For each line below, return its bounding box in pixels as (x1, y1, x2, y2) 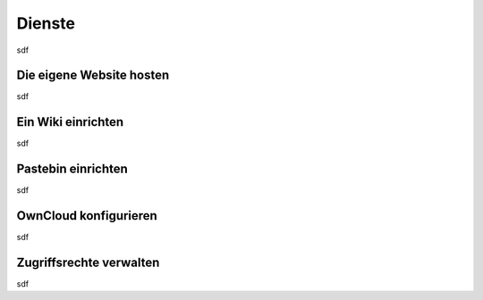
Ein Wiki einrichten (16, 114, 124, 129)
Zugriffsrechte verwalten (16, 254, 160, 270)
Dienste (16, 13, 76, 33)
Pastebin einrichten (16, 162, 129, 177)
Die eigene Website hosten (16, 68, 170, 83)
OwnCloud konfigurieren (16, 208, 158, 223)
